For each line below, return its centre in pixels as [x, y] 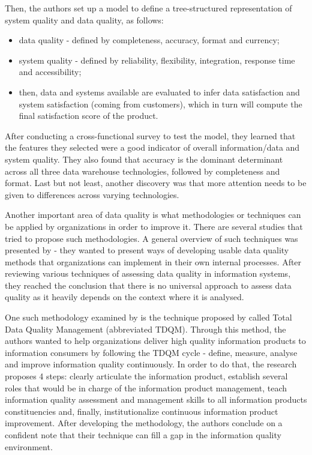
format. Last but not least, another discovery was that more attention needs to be [156, 183]
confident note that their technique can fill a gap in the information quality [143, 435]
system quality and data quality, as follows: [84, 20]
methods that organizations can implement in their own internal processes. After [153, 261]
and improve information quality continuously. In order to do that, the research [151, 364]
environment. [29, 446]
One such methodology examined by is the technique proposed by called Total [148, 317]
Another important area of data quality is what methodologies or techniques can [153, 215]
